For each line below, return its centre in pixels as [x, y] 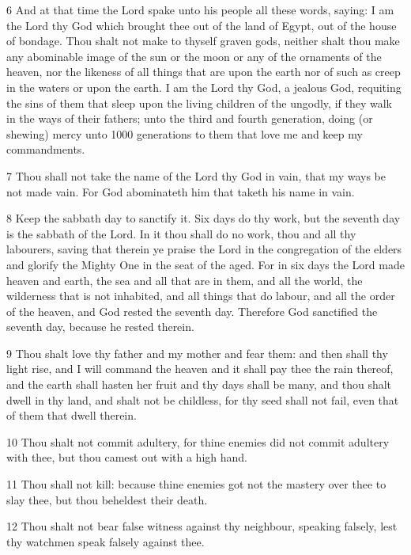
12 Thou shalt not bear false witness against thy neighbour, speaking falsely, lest [202, 526]
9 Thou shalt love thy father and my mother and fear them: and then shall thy [197, 353]
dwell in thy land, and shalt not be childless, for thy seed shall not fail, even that [203, 399]
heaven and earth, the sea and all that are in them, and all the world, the [185, 280]
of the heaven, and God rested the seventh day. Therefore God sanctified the [192, 311]
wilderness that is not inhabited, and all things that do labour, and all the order [201, 296]
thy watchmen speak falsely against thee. [106, 541]
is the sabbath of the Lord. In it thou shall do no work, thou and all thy [181, 233]
